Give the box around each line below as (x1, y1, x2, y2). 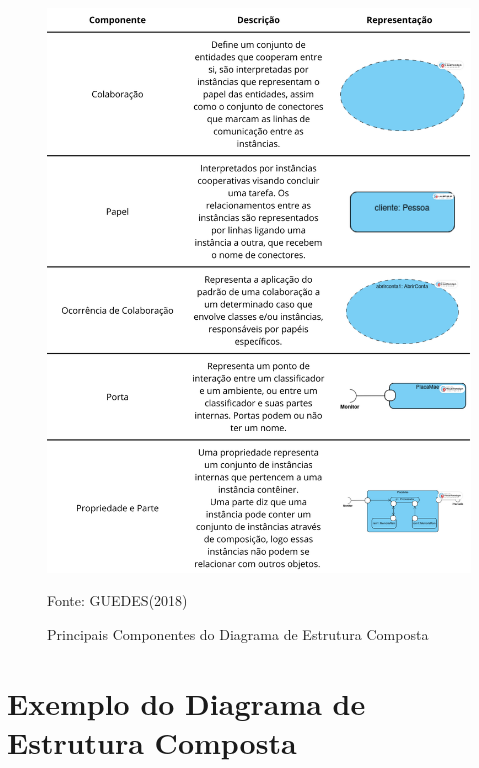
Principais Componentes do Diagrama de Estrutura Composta (47, 623, 429, 644)
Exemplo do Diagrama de (7, 682, 366, 723)
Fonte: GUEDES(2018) (47, 590, 188, 611)
